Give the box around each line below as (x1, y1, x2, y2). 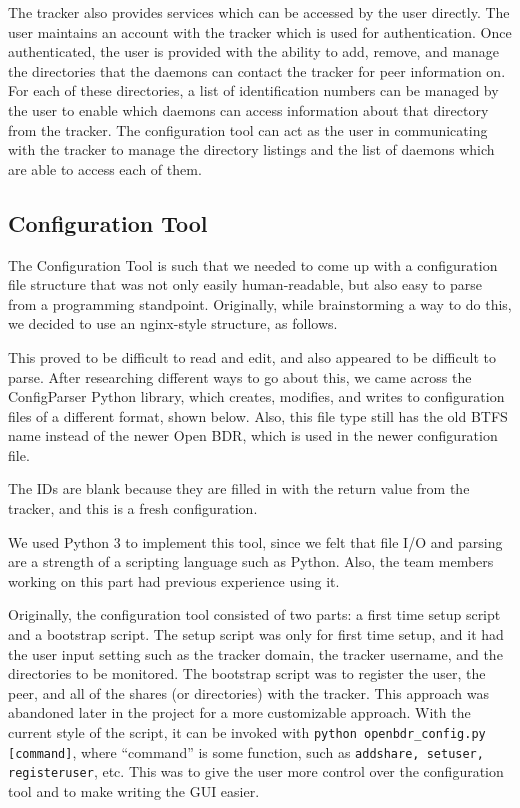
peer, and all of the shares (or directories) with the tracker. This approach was (8, 682, 489, 703)
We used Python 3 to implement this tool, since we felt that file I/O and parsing (8, 531, 503, 552)
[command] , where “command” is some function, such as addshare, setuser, (8, 741, 484, 762)
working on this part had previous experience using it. (8, 570, 340, 591)
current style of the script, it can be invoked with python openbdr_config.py (8, 722, 486, 743)
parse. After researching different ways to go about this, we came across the (8, 366, 472, 387)
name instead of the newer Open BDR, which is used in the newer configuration (8, 425, 498, 446)
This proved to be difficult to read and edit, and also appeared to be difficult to (8, 346, 496, 367)
